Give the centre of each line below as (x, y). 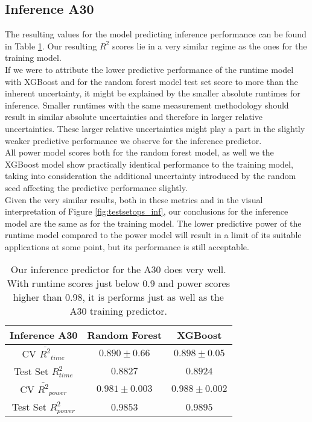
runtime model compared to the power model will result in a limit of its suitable (153, 235)
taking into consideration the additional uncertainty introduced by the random (151, 176)
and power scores (194, 283)
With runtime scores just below (73, 283)
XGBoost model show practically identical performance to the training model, (149, 164)
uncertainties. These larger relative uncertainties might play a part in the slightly (155, 128)
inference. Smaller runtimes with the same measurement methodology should (147, 105)
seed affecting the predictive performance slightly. (96, 187)
